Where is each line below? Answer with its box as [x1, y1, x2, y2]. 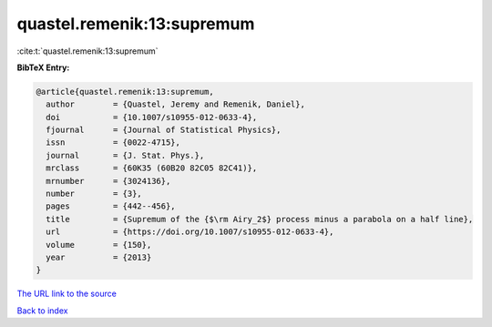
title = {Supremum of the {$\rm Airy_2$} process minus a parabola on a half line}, [46, 214, 474, 224]
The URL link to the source [16, 288, 118, 300]
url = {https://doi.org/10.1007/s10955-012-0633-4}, [46, 227, 334, 237]
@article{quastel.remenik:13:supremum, [36, 87, 214, 97]
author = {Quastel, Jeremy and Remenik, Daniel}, [46, 99, 305, 109]
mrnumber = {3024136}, [46, 176, 171, 186]
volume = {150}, [46, 240, 152, 250]
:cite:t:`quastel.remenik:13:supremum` [16, 46, 159, 56]
